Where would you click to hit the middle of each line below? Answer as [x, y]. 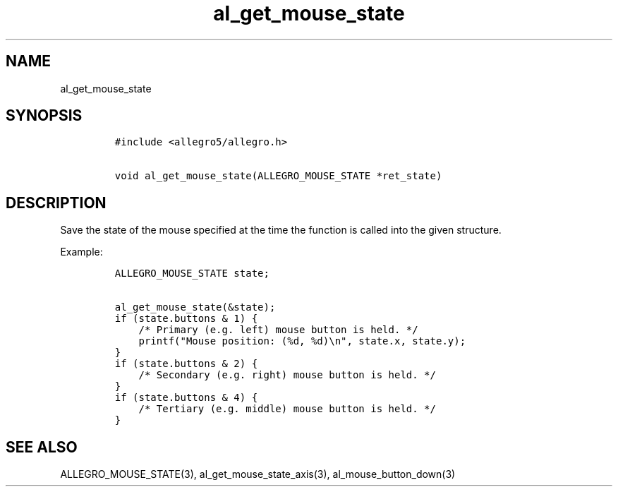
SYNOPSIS [44, 116]
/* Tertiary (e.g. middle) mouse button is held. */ [287, 409]
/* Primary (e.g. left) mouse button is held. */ [278, 330]
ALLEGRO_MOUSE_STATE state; [192, 274]
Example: [81, 252]
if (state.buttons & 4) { [186, 398]
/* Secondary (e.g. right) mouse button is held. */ [287, 375]
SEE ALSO [42, 447]
